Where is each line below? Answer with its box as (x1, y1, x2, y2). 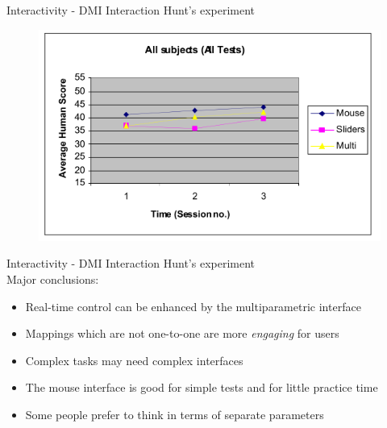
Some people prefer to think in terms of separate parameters (25, 405, 324, 422)
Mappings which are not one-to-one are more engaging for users (25, 325, 339, 342)
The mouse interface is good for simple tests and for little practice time (25, 379, 378, 396)
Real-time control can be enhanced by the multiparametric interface (25, 297, 361, 314)
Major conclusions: (6, 271, 99, 287)
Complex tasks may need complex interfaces (25, 351, 243, 368)
